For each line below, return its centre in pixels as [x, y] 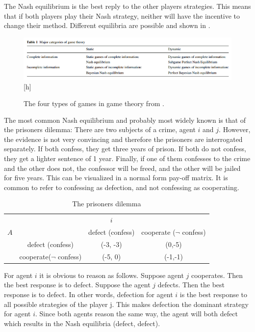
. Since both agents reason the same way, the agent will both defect [137, 314]
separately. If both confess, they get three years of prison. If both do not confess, [125, 149]
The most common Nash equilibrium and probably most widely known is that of [125, 120]
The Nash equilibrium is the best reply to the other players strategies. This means [127, 6]
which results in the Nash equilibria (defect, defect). [82, 323]
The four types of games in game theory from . [94, 103]
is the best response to [214, 294]
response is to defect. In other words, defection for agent [89, 294]
